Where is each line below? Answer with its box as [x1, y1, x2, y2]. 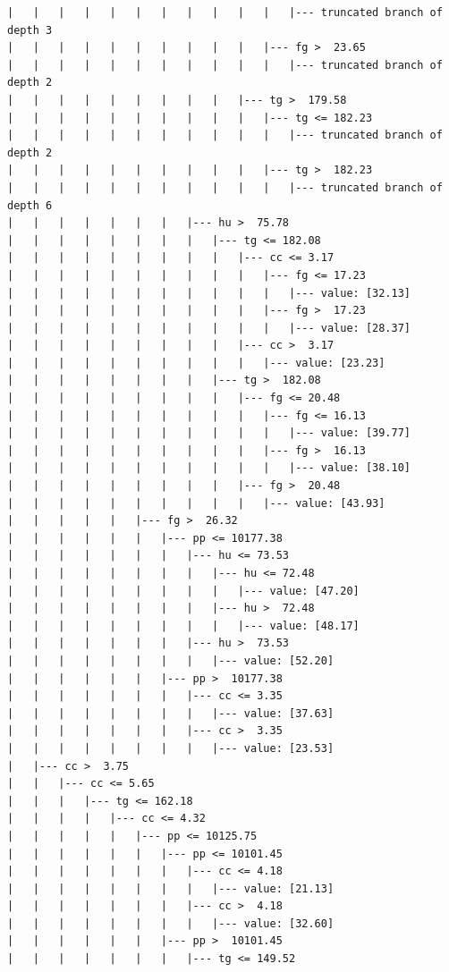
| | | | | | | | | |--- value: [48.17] [7, 619, 360, 632]
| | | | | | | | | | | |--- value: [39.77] [7, 427, 411, 440]
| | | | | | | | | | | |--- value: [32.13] [7, 286, 411, 300]
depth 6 [7, 199, 53, 212]
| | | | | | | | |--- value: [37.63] [7, 706, 335, 720]
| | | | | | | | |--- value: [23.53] [7, 741, 335, 755]
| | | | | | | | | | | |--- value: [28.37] [7, 321, 411, 334]
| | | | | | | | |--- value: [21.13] [7, 882, 335, 895]
